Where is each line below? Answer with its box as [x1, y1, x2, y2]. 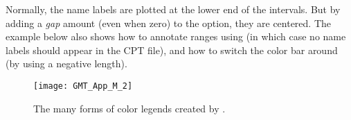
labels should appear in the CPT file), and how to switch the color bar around [6, 42, 338, 57]
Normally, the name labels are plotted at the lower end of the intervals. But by [6, 2, 341, 16]
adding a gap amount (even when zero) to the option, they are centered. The [6, 15, 332, 30]
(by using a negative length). [6, 56, 127, 71]
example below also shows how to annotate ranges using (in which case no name [6, 29, 346, 44]
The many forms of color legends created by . [33, 101, 226, 115]
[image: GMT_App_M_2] [33, 80, 133, 91]
